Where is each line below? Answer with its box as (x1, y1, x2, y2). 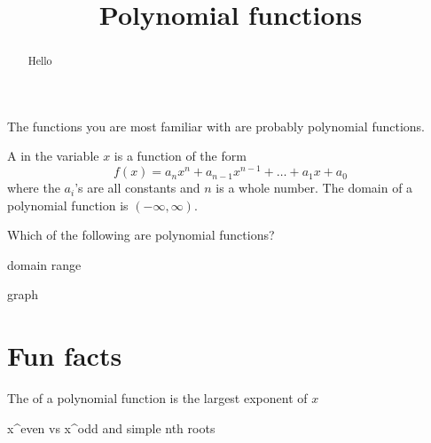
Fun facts (7, 337, 122, 374)
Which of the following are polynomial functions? (7, 225, 275, 244)
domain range (7, 255, 82, 273)
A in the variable (7, 146, 99, 165)
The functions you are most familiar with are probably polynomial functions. (7, 116, 426, 135)
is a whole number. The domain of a (215, 178, 413, 197)
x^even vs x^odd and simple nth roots (7, 418, 215, 437)
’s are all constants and (74, 178, 200, 197)
